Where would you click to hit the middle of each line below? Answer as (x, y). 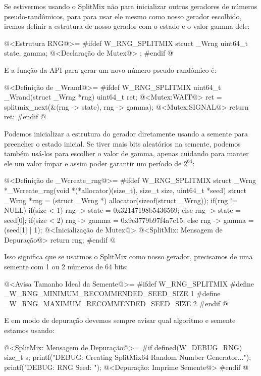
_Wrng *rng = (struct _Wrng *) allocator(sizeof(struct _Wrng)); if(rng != (121, 200)
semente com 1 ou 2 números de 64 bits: (66, 267)
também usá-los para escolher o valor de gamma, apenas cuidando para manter (126, 153)
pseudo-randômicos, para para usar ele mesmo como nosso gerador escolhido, (123, 16)
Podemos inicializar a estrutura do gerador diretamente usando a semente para (126, 133)
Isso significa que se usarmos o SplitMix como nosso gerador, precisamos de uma (128, 256)
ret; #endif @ (25, 116)
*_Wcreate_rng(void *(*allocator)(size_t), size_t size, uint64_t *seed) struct (125, 190)
